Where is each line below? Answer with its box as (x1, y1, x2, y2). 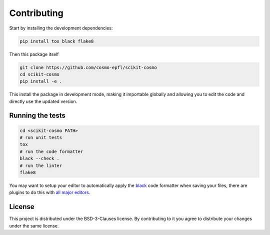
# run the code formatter (19, 148, 83, 154)
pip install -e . (19, 78, 62, 84)
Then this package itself (9, 51, 59, 57)
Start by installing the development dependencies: (9, 25, 113, 31)
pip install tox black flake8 (19, 38, 94, 44)
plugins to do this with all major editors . (9, 189, 90, 195)
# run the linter (19, 162, 62, 168)
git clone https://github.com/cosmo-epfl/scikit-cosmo (19, 64, 157, 70)
